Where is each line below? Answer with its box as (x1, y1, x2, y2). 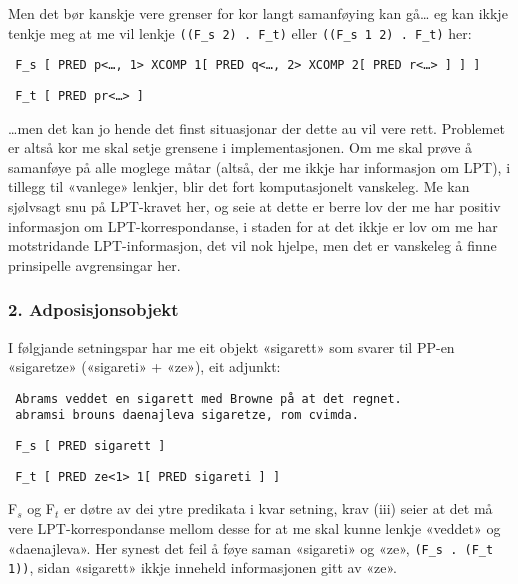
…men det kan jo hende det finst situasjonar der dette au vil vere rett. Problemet (8, 117, 505, 138)
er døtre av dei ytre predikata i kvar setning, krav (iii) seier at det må (64, 498, 493, 519)
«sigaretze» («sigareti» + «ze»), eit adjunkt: (8, 356, 281, 377)
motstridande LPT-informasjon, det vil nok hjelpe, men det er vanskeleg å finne (8, 235, 497, 256)
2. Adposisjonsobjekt (8, 297, 179, 322)
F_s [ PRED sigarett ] (15, 439, 166, 454)
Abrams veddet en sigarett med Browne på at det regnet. (15, 391, 402, 406)
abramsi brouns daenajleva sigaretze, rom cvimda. (15, 408, 359, 423)
